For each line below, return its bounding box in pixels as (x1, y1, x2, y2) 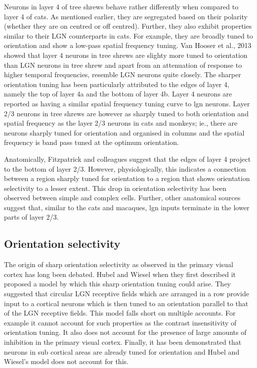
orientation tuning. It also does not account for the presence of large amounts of (4, 327, 247, 337)
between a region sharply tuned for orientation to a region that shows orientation (4, 173, 250, 184)
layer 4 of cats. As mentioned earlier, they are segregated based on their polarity (4, 11, 248, 21)
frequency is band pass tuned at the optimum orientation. (4, 137, 179, 147)
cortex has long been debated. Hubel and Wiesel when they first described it (4, 269, 236, 279)
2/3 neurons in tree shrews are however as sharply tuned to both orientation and (4, 108, 249, 118)
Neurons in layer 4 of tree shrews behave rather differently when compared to (4, 1, 239, 11)
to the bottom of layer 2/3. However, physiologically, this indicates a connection (4, 163, 246, 174)
